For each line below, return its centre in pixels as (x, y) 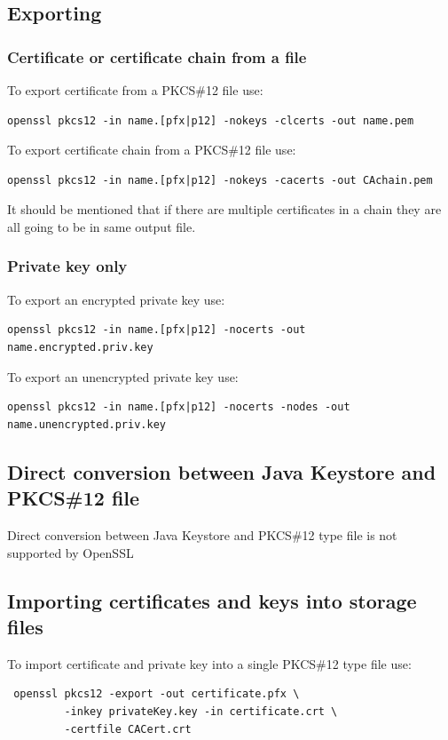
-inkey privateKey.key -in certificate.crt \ (201, 711)
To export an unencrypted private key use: (123, 376)
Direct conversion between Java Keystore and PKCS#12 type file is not (202, 534)
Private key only (67, 266)
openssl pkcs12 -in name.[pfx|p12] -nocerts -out (157, 330)
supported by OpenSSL (71, 552)
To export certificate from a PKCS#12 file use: (135, 90)
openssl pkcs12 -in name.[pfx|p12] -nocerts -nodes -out (179, 407)
